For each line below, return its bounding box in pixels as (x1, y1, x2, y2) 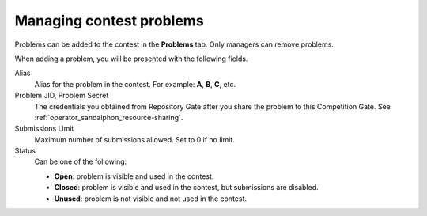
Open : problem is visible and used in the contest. (54, 171, 214, 181)
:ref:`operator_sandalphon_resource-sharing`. (34, 112, 183, 122)
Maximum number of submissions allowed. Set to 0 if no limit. (34, 135, 235, 144)
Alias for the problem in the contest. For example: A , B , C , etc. (34, 79, 236, 89)
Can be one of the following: (34, 157, 127, 166)
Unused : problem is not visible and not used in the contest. (54, 194, 247, 203)
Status (14, 146, 36, 156)
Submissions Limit (14, 123, 74, 134)
